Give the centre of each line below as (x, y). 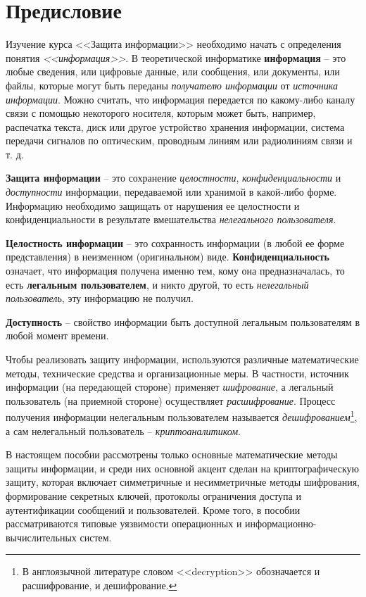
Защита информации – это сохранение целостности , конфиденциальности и (173, 178)
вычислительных (41, 537)
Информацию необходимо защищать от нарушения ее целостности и (153, 205)
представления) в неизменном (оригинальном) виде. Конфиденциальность (168, 257)
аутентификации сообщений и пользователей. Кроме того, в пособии (153, 509)
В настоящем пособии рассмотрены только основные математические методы (172, 454)
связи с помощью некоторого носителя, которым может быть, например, (161, 113)
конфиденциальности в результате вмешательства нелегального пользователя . (171, 219)
